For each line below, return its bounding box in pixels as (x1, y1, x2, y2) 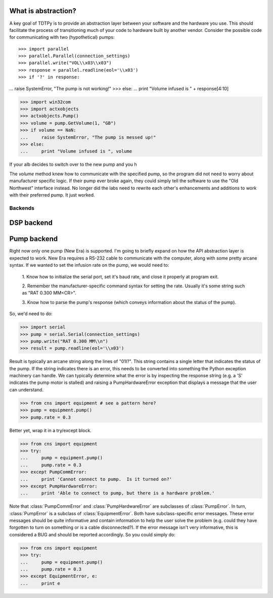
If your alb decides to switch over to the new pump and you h (9, 162, 138, 168)
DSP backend (9, 219, 53, 227)
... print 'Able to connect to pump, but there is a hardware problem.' (20, 490, 215, 496)
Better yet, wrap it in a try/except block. (9, 427, 92, 433)
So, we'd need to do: (9, 311, 53, 317)
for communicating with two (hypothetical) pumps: (9, 34, 115, 40)
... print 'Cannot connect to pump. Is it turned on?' (20, 476, 172, 482)
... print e (20, 580, 61, 586)
